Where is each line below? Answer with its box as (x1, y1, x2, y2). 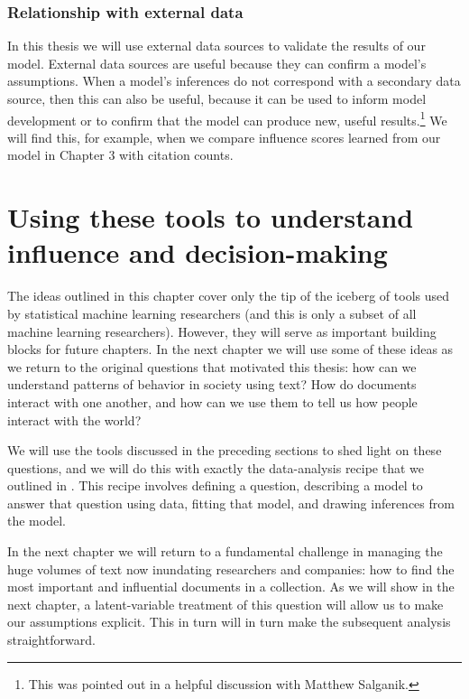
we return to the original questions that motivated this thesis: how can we (7, 357, 417, 376)
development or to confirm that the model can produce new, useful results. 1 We (7, 107, 447, 129)
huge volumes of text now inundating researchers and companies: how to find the (7, 559, 455, 578)
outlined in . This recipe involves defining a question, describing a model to (7, 476, 423, 495)
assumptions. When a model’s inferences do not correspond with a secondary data (7, 71, 461, 90)
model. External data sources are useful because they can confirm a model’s (7, 53, 427, 72)
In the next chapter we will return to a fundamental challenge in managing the (7, 542, 443, 561)
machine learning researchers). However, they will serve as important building (7, 322, 437, 340)
